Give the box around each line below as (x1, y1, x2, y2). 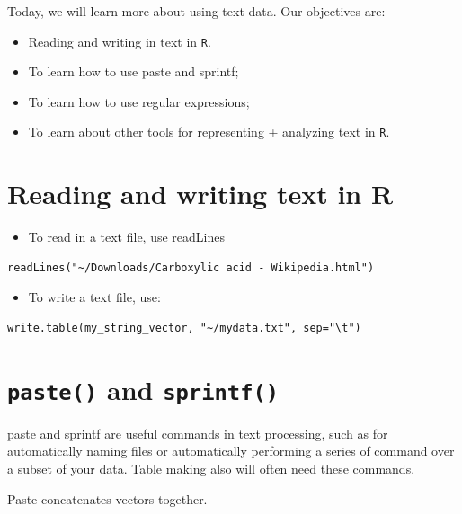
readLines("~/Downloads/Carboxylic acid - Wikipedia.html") (7, 261, 375, 274)
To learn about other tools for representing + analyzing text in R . (28, 122, 390, 141)
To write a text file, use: (28, 288, 161, 306)
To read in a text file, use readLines (28, 227, 225, 246)
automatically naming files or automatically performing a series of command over (7, 441, 455, 460)
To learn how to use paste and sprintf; (28, 62, 239, 81)
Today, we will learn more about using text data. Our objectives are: (7, 2, 386, 20)
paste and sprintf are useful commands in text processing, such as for (7, 423, 388, 442)
